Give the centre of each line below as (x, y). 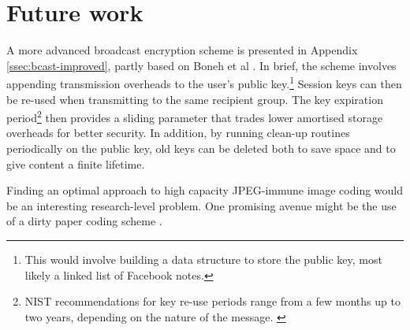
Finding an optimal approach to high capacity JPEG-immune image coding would (205, 190)
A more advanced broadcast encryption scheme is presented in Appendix (182, 50)
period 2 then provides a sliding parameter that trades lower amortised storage (195, 116)
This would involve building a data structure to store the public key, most (203, 259)
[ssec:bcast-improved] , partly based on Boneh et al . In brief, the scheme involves (201, 65)
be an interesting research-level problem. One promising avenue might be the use (201, 205)
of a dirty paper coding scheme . (84, 221)
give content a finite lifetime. (76, 163)
